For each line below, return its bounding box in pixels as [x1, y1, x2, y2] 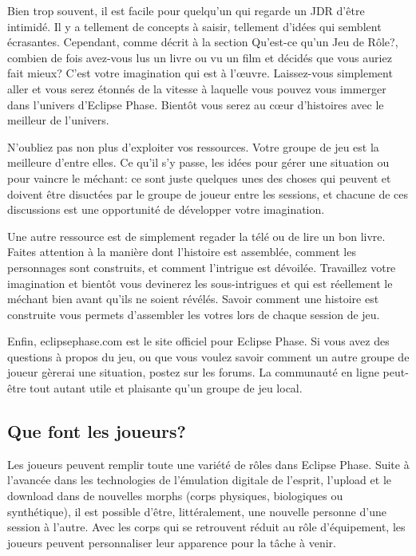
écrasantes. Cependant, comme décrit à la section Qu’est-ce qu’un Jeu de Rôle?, [7, 34, 398, 50]
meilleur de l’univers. [7, 112, 109, 128]
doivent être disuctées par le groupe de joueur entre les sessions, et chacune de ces [7, 185, 408, 202]
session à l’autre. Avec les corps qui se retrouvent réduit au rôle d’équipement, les [7, 519, 406, 535]
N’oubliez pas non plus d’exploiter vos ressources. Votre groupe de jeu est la [7, 138, 379, 155]
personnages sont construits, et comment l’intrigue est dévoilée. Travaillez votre [7, 258, 396, 275]
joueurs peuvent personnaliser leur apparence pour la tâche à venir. [7, 534, 336, 550]
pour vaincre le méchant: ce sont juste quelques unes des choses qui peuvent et [7, 169, 391, 186]
